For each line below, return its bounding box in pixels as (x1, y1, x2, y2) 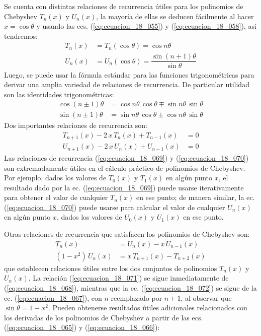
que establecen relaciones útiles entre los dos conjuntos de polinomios (4, 262, 217, 273)
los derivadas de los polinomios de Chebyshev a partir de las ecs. (4, 312, 203, 322)
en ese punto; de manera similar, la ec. (136, 192, 255, 203)
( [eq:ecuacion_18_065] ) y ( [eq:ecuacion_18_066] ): (4, 322, 160, 332)
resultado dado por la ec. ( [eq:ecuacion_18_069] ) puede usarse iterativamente (4, 182, 244, 192)
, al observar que (181, 292, 232, 303)
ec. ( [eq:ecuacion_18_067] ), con (4, 292, 102, 303)
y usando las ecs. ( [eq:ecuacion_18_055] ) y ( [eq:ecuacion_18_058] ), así (36, 21, 256, 31)
